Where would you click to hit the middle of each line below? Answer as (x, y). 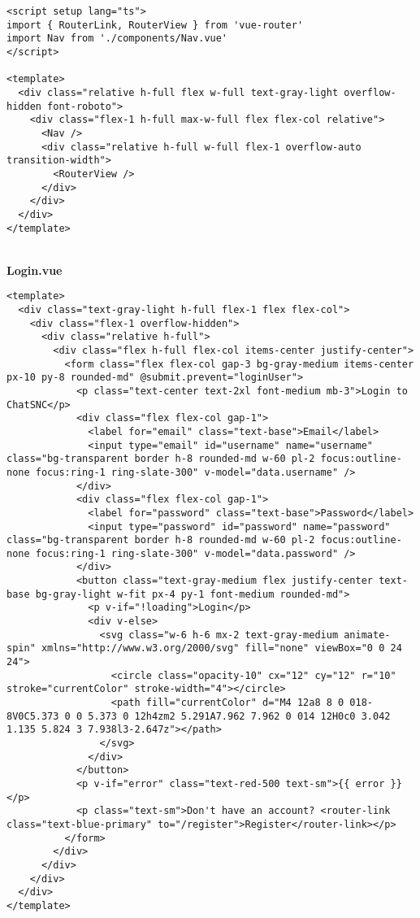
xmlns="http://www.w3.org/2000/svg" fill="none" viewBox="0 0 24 (221, 648)
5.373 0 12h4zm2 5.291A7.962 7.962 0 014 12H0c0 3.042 (239, 716)
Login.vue (35, 270)
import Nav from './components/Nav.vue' (117, 39)
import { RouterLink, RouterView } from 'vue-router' (155, 25)
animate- (367, 635)
